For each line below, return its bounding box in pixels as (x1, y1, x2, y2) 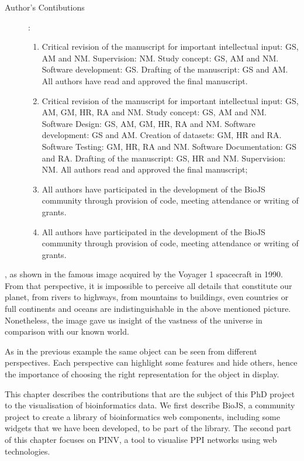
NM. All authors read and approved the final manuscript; (42, 163, 248, 176)
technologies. (5, 445, 50, 457)
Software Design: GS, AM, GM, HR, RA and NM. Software (42, 117, 255, 129)
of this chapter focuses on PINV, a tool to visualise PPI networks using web (5, 434, 277, 445)
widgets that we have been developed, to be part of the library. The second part (5, 422, 292, 434)
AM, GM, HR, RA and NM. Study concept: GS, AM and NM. (42, 106, 267, 118)
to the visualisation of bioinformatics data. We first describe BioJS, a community (5, 399, 295, 411)
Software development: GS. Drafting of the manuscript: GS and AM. (42, 63, 288, 75)
